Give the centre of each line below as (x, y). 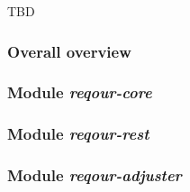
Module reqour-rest (78, 134)
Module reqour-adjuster (95, 175)
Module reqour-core (80, 92)
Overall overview (69, 51)
